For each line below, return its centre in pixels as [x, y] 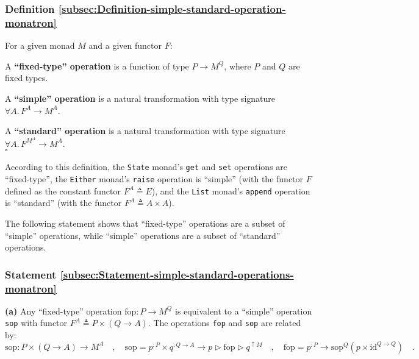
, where [238, 66]
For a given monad [40, 45]
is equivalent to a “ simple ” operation [244, 311]
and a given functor [125, 45]
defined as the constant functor [63, 190]
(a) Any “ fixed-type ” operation [63, 311]
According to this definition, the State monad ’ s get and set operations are [146, 167]
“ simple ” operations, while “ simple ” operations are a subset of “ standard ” [143, 235]
